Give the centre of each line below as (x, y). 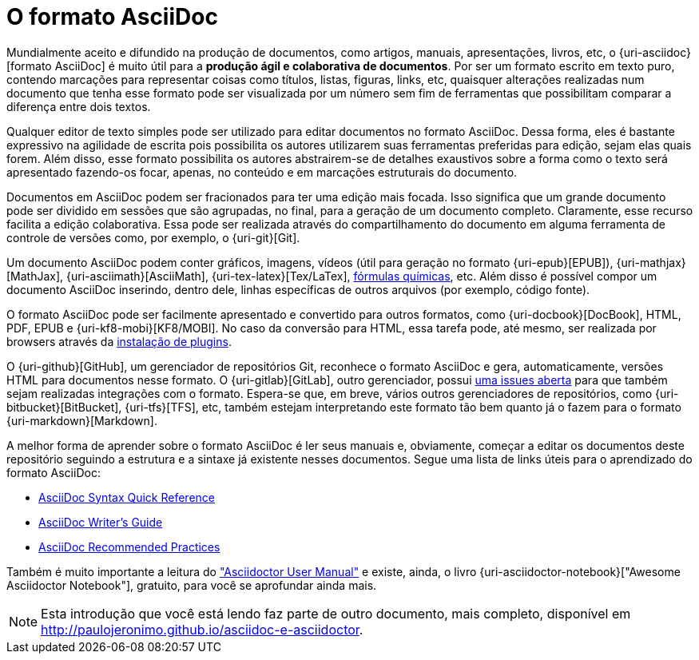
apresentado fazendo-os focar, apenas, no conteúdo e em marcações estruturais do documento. (262, 172)
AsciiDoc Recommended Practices (129, 547)
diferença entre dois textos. (79, 106)
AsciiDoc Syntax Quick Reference (127, 497)
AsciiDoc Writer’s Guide (101, 522)
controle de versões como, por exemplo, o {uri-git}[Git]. (153, 237)
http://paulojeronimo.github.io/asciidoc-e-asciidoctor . (202, 629)
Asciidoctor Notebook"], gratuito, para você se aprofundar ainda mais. (192, 585)
